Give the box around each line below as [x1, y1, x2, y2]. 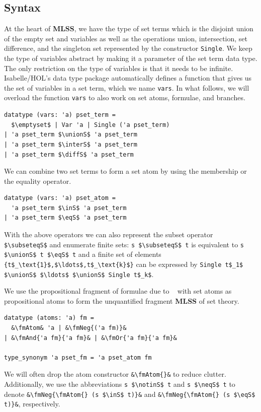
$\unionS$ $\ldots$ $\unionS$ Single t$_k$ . [4, 268, 154, 279]
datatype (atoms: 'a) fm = [4, 314, 94, 322]
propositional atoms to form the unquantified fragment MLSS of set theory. [4, 295, 239, 306]
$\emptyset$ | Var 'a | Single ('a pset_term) [11, 121, 170, 128]
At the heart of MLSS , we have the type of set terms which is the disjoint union [4, 23, 253, 34]
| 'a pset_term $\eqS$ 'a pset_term [4, 214, 127, 222]
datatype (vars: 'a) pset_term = [4, 111, 116, 119]
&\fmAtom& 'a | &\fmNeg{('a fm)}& [11, 324, 127, 332]
